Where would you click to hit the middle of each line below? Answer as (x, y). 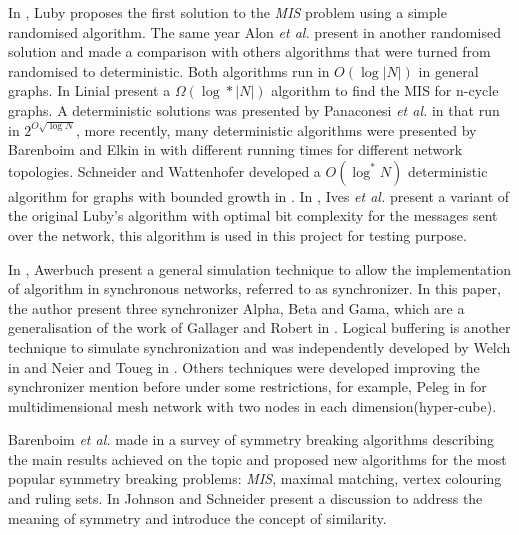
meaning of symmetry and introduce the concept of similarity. (197, 517)
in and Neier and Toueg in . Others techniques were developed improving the (244, 366)
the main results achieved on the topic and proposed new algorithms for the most (257, 458)
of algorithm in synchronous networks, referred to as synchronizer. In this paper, (254, 288)
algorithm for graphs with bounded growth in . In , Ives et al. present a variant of (259, 195)
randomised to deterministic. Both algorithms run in (169, 70)
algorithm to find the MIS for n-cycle (385, 90)
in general (448, 70)
